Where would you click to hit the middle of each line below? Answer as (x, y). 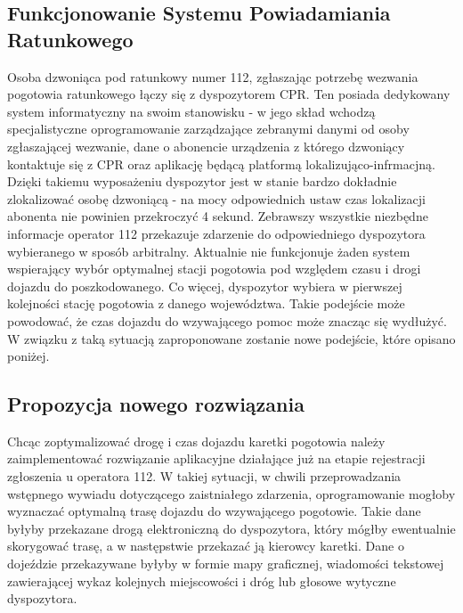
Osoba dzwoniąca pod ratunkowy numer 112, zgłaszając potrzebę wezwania (213, 76)
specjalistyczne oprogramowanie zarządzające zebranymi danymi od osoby (208, 129)
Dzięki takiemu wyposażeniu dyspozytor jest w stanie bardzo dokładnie (202, 181)
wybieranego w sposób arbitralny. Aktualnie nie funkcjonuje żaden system (209, 251)
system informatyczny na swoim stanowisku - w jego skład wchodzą (191, 111)
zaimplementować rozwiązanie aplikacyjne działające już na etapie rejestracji (216, 458)
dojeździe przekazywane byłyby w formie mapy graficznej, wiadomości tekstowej (226, 564)
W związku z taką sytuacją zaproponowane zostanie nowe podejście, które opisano (231, 338)
